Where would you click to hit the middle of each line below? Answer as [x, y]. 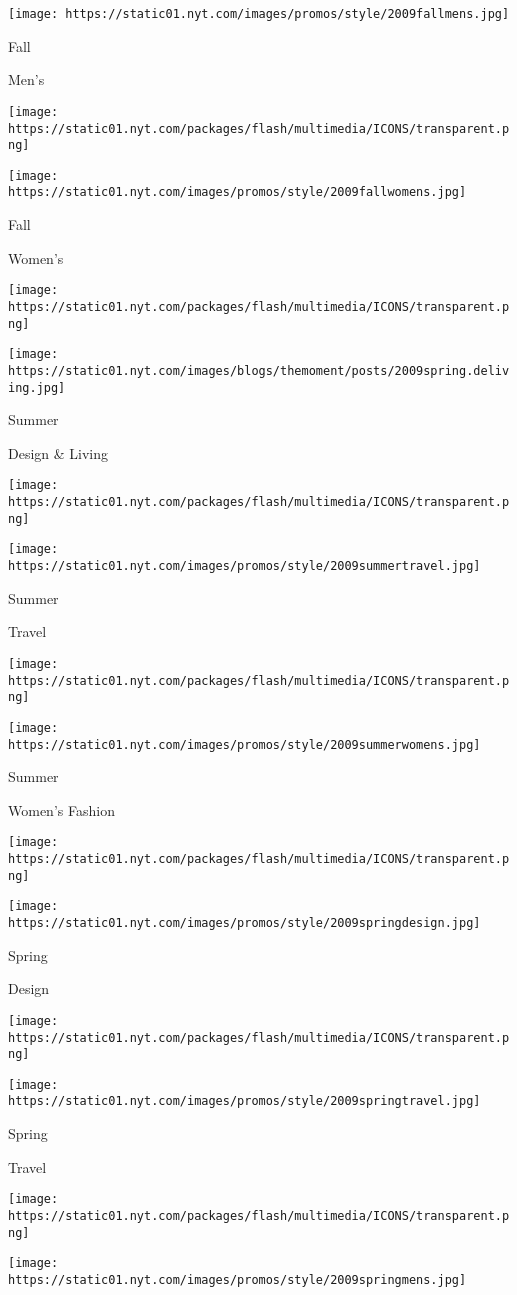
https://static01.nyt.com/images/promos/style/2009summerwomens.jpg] [244, 744]
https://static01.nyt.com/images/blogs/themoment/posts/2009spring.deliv [259, 370]
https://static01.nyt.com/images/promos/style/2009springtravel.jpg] [244, 1101]
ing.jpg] [37, 387]
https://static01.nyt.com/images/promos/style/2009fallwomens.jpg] [237, 192]
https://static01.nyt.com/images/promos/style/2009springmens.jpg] [237, 1279]
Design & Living [58, 452]
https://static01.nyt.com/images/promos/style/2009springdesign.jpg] [244, 923]
